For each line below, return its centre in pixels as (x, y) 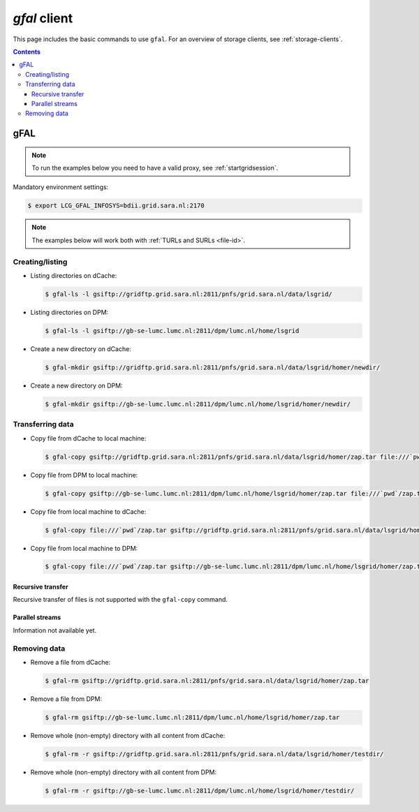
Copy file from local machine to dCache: (88, 511)
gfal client (43, 18)
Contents (27, 52)
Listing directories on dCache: (74, 275)
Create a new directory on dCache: (81, 348)
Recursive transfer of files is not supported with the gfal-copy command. (120, 600)
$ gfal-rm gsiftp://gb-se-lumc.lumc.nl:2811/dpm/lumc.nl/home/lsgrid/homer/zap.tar (192, 717)
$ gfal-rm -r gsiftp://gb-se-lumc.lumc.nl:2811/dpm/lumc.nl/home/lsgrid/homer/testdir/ (200, 790)
